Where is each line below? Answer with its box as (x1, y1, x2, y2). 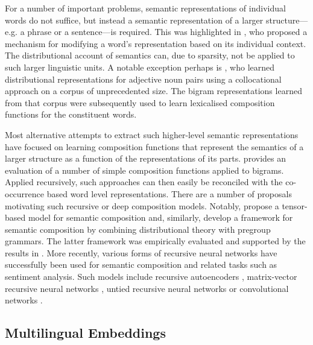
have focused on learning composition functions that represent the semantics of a (5, 140, 304, 153)
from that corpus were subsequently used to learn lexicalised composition (5, 96, 275, 109)
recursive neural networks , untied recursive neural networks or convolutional (5, 282, 289, 294)
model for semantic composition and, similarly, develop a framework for (28, 211, 293, 224)
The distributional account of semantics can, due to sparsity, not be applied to (5, 49, 295, 62)
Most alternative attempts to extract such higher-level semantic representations (5, 128, 299, 141)
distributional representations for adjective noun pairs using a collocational (5, 72, 282, 85)
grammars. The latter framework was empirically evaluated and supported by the (5, 235, 306, 247)
